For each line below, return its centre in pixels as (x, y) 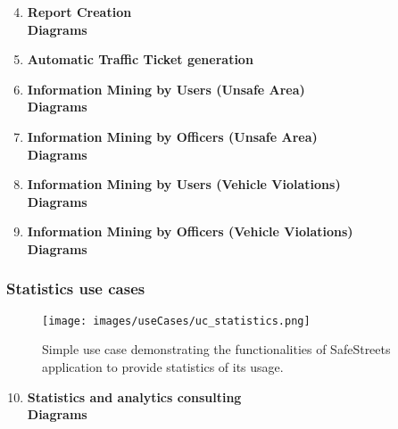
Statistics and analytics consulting (134, 396)
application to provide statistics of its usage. (163, 367)
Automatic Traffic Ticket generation (140, 59)
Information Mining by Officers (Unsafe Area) (172, 136)
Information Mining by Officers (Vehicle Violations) (190, 231)
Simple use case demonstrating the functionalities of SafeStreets (216, 349)
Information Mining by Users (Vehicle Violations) (184, 184)
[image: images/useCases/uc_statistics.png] (176, 321)
